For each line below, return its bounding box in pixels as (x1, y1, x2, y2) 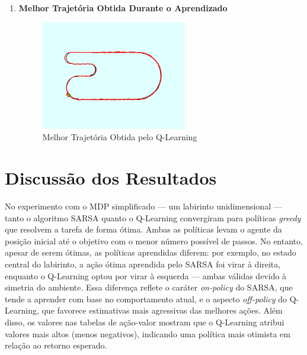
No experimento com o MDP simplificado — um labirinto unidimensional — (5, 199, 282, 212)
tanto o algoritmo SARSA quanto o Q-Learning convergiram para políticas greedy (5, 211, 301, 224)
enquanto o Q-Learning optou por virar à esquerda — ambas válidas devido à (5, 269, 287, 282)
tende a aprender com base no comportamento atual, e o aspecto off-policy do (5, 292, 287, 305)
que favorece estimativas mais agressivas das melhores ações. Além (41, 304, 283, 317)
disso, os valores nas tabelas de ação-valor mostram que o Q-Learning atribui (5, 315, 284, 328)
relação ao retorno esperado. (5, 339, 107, 351)
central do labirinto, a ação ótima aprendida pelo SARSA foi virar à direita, (5, 257, 281, 270)
